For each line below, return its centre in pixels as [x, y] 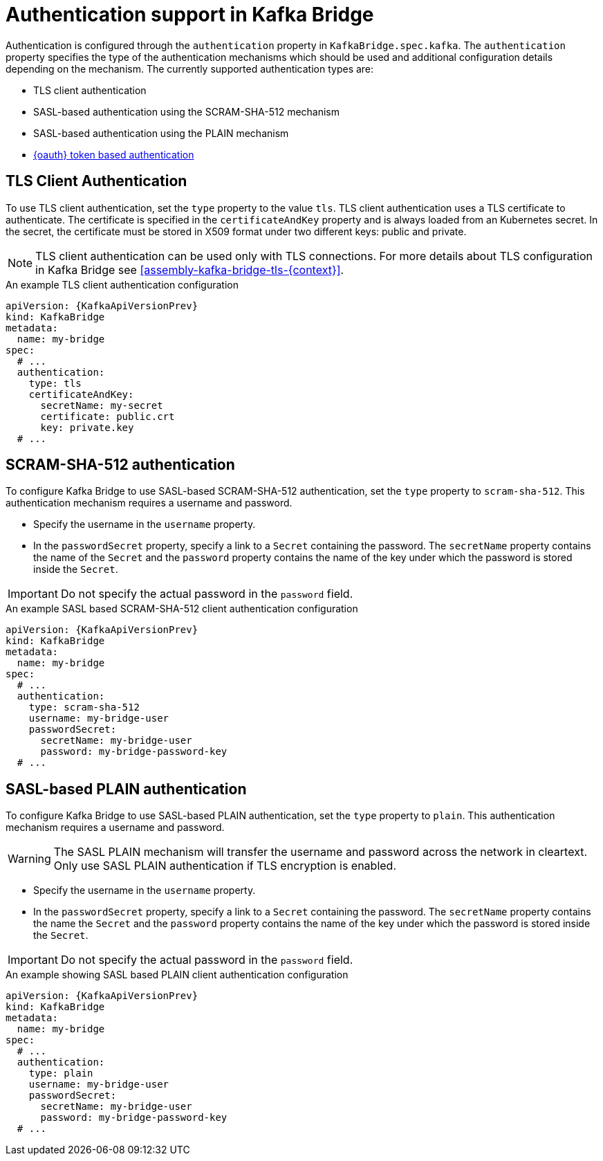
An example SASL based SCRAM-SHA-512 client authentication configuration [182, 609]
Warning [29, 859]
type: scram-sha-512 [84, 707]
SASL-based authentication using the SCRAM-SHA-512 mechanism [187, 111]
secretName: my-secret [102, 405]
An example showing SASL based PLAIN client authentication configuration [177, 975]
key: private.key [87, 427]
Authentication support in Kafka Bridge [190, 15]
